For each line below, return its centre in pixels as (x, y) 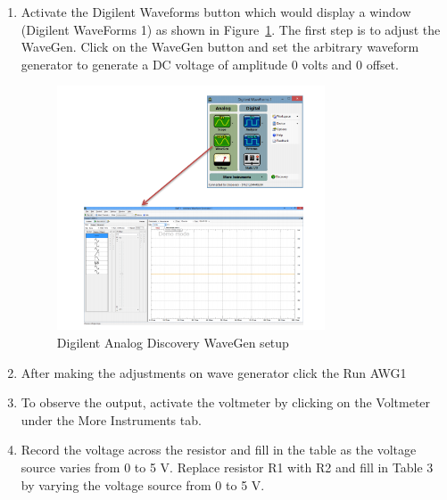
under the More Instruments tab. (111, 419)
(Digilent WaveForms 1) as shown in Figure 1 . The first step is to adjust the (231, 29)
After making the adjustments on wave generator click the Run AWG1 (214, 372)
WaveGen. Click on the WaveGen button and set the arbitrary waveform (220, 47)
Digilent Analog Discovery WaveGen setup (173, 342)
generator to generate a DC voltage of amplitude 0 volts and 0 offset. (210, 64)
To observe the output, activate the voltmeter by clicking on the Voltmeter (226, 402)
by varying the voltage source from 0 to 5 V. (143, 484)
